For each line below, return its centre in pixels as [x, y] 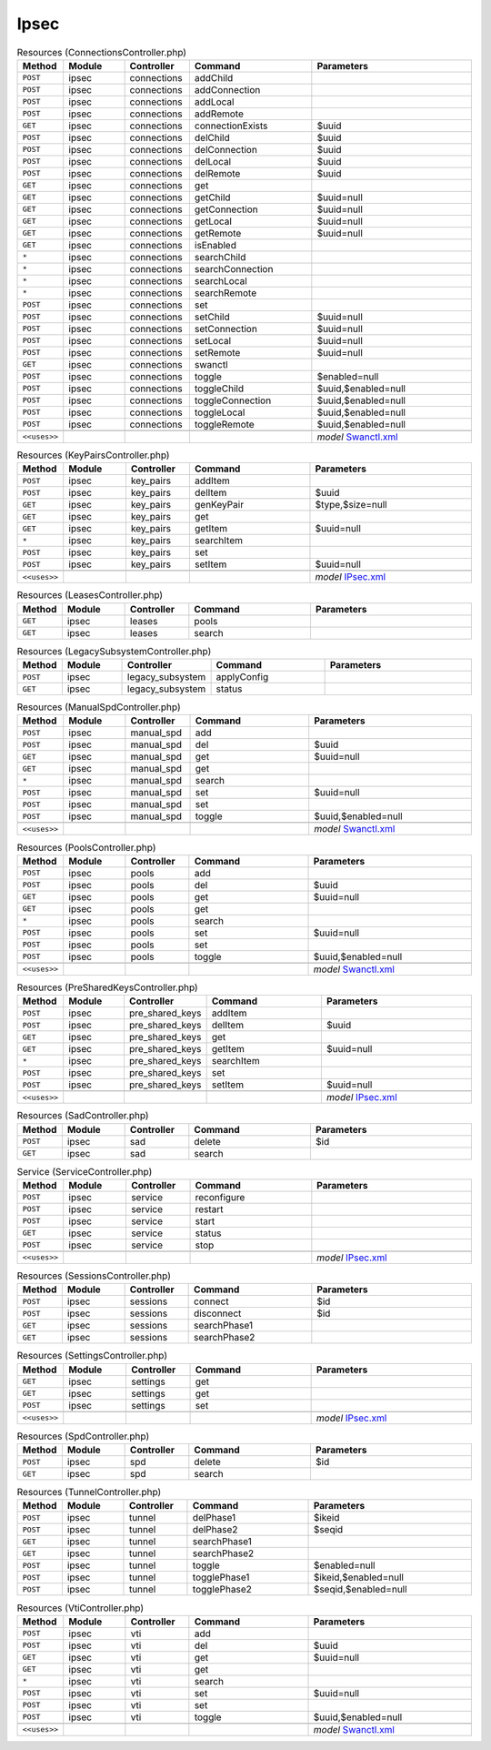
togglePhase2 [222, 1590]
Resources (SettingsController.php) [92, 1356]
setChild [212, 317]
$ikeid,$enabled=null [359, 1577]
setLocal [213, 340]
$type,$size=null [351, 505]
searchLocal [220, 280]
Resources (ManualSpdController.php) [99, 707]
